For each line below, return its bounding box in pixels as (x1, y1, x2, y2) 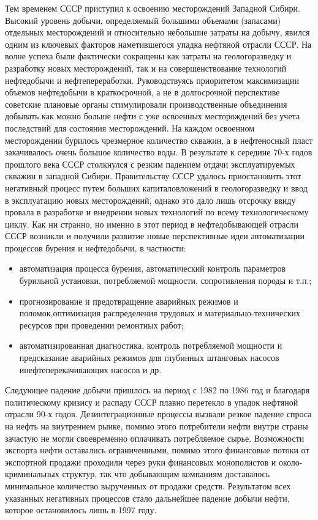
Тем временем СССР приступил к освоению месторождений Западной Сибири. (5, 2, 300, 14)
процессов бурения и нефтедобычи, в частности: (5, 241, 186, 254)
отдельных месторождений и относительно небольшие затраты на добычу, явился (5, 26, 310, 39)
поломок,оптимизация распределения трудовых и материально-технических (19, 306, 300, 319)
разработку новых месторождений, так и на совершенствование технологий (5, 61, 287, 74)
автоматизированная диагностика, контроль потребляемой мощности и (19, 339, 282, 352)
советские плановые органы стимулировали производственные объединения (5, 97, 287, 110)
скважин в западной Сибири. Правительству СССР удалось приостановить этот (5, 169, 301, 182)
